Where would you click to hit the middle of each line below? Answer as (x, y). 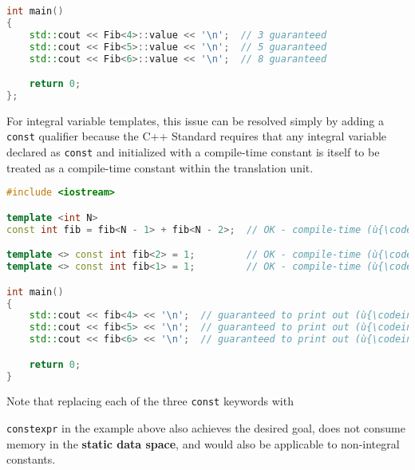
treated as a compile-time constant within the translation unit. (160, 167)
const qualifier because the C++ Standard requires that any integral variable (197, 136)
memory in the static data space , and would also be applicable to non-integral (203, 443)
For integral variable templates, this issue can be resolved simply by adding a (195, 120)
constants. (31, 459)
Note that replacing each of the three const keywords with (150, 401)
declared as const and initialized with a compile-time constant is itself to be (193, 152)
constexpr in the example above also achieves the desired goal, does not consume (206, 428)
